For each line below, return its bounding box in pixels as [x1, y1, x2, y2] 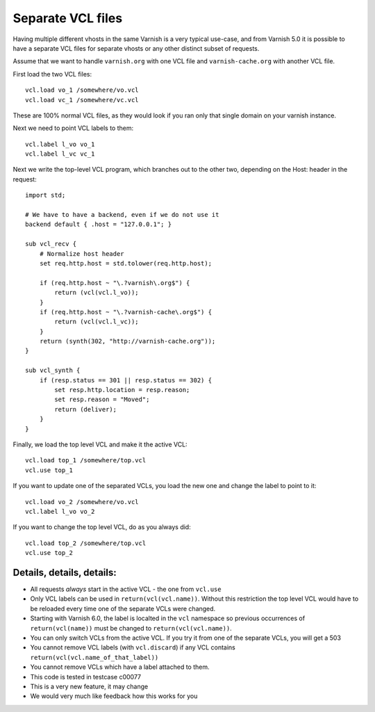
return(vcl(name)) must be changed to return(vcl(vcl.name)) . [30, 624, 232, 632]
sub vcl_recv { [25, 240, 77, 248]
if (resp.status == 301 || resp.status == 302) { [39, 376, 212, 384]
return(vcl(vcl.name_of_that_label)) [30, 654, 159, 661]
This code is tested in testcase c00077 [30, 672, 142, 681]
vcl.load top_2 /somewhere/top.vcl [25, 539, 147, 547]
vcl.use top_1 [25, 466, 73, 474]
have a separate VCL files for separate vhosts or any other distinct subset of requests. [12, 44, 260, 52]
